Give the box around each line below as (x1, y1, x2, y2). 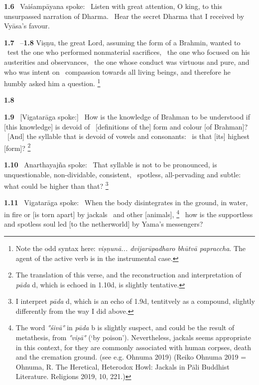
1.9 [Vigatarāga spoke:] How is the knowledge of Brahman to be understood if (4, 112, 251, 122)
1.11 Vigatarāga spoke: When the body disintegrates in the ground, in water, (4, 197, 248, 208)
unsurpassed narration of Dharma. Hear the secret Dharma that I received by (4, 10, 245, 21)
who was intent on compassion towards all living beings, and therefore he (4, 66, 231, 77)
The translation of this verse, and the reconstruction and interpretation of (15, 269, 242, 280)
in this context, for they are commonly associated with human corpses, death (15, 342, 252, 352)
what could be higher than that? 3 (4, 179, 109, 191)
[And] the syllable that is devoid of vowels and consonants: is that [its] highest (7, 131, 250, 141)
